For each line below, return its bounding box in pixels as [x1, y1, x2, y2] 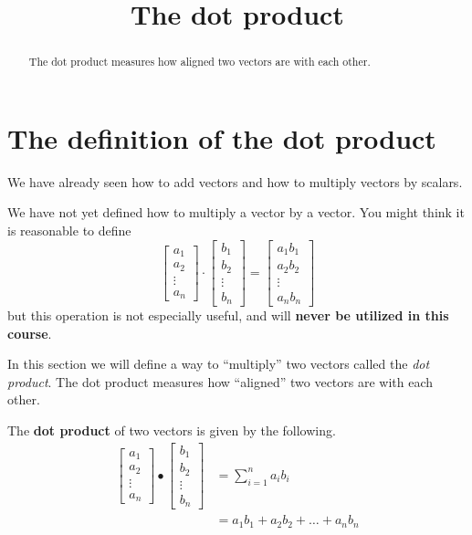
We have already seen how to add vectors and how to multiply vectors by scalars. [7, 172, 463, 191]
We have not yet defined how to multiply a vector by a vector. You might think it [7, 203, 465, 222]
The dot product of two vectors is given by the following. [7, 421, 336, 440]
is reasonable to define [7, 220, 131, 239]
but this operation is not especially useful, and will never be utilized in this [7, 306, 449, 325]
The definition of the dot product [7, 119, 436, 156]
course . [7, 323, 52, 342]
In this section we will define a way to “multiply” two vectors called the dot [7, 354, 430, 373]
